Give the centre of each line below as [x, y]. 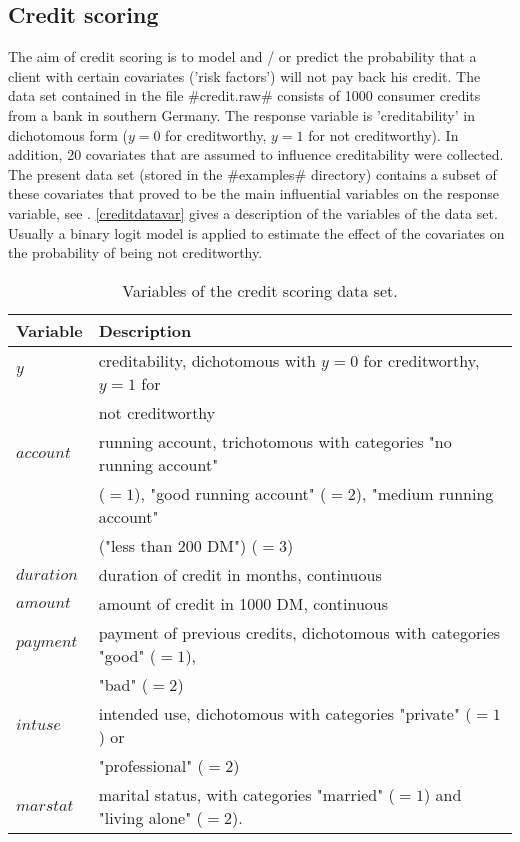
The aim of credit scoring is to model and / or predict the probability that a [242, 56]
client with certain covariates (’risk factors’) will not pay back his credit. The [244, 75]
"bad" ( [123, 684]
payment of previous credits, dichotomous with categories [299, 632]
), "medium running [424, 493]
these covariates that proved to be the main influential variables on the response [253, 193]
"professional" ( [151, 765]
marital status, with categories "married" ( [246, 794]
